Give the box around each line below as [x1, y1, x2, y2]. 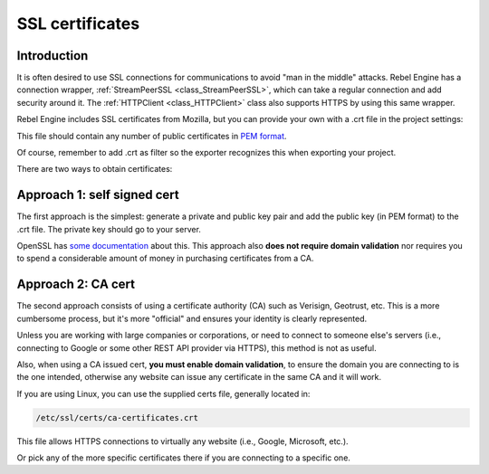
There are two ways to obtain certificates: [16, 164, 173, 175]
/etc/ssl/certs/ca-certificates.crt [35, 412, 199, 422]
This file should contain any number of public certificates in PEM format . [16, 130, 287, 141]
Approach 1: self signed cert [16, 187, 180, 203]
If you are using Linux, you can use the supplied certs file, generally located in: [16, 388, 311, 399]
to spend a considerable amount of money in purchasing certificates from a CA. [16, 253, 314, 264]
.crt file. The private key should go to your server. [16, 223, 201, 234]
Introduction [16, 48, 89, 63]
